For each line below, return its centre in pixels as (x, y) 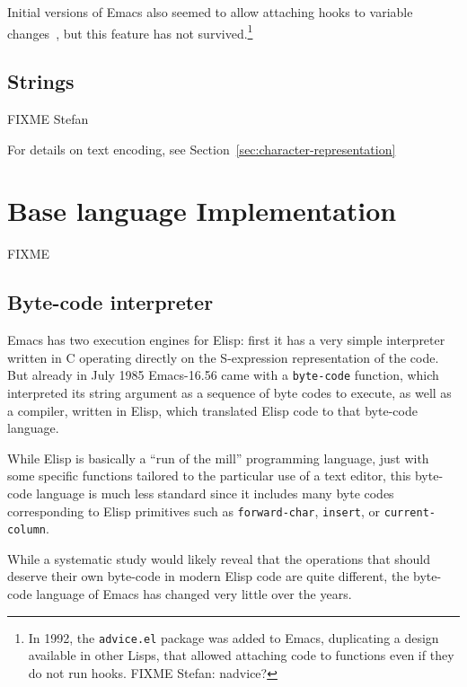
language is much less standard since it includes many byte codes (215, 493)
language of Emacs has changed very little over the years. (194, 594)
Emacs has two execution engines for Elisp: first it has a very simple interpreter (226, 340)
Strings (41, 81)
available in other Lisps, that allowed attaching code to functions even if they (241, 655)
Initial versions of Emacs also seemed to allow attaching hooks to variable (210, 12)
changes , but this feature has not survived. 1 (130, 31)
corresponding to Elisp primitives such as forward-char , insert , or (194, 511)
